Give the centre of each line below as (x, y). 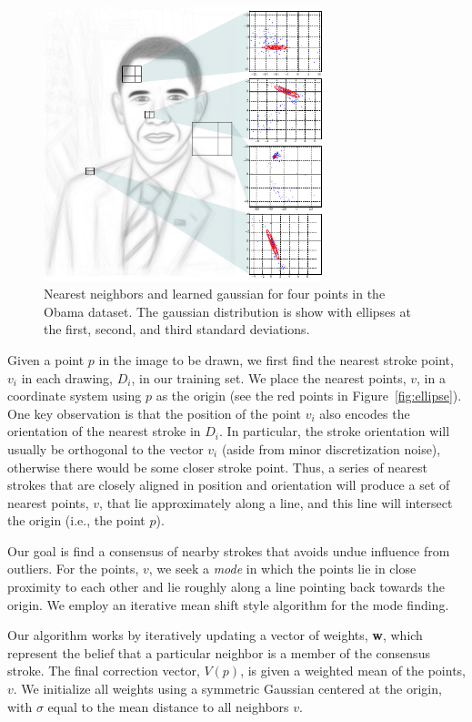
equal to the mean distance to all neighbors (168, 706)
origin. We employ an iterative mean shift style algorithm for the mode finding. (228, 604)
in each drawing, (67, 377)
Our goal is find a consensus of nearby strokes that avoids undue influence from (229, 550)
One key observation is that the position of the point (155, 413)
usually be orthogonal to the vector (105, 448)
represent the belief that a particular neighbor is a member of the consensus (219, 652)
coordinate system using (75, 396)
